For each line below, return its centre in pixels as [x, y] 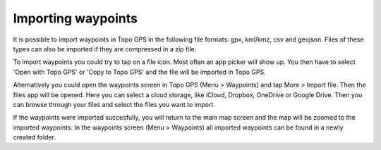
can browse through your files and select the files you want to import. [114, 104]
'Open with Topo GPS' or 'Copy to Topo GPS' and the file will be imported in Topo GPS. [139, 72]
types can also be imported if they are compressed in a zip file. [105, 49]
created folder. [35, 137]
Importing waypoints [75, 18]
